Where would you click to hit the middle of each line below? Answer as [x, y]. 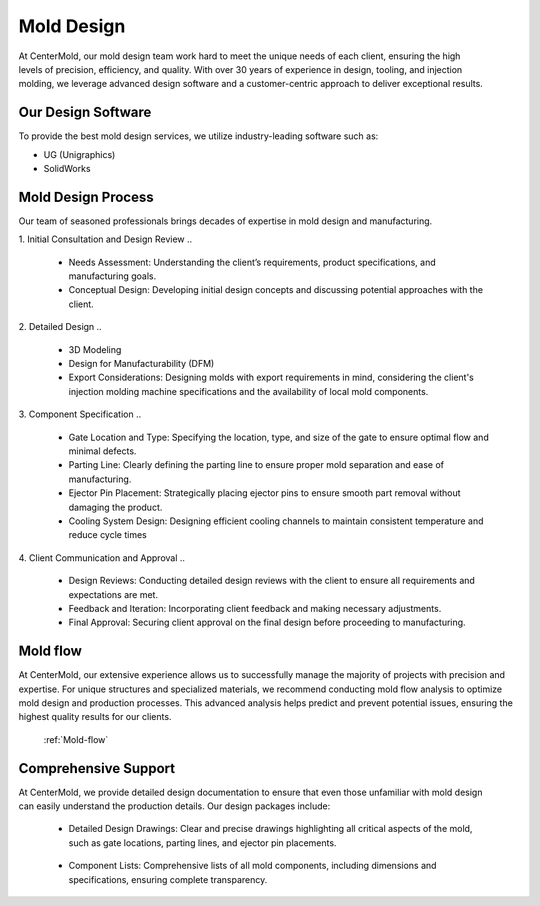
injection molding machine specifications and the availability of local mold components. [248, 391]
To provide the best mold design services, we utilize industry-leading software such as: [198, 136]
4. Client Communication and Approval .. [101, 557]
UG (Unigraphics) [79, 154]
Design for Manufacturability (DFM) [141, 364]
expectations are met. [113, 594]
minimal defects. [102, 451]
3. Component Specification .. [80, 414]
